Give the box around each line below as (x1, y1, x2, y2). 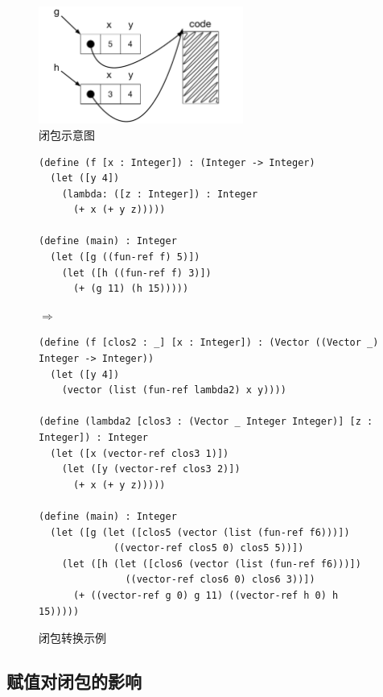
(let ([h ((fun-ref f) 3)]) (61, 267, 212, 279)
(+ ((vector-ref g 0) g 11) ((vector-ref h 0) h (72, 589, 339, 601)
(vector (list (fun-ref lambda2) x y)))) (61, 384, 286, 396)
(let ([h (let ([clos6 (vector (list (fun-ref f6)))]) (61, 558, 361, 570)
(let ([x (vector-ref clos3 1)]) (50, 447, 229, 459)
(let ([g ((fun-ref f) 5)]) (50, 251, 200, 263)
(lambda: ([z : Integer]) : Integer (61, 188, 258, 200)
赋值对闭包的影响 (6, 669, 142, 694)
